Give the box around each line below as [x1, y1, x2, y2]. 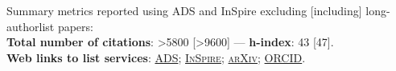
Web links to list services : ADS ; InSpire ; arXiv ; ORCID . [6, 49, 306, 65]
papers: [57, 18, 93, 34]
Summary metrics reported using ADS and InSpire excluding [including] [6, 2, 362, 18]
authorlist [6, 18, 55, 34]
